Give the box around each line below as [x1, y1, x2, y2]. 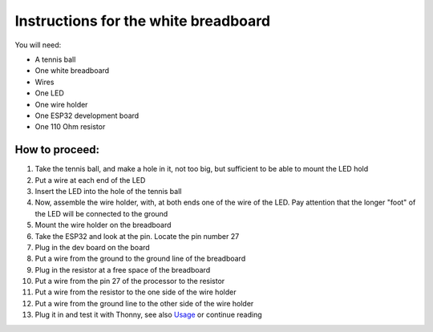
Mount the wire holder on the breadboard [34, 221, 172, 230]
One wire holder [34, 99, 88, 109]
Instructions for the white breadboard [14, 12, 271, 30]
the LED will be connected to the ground [34, 209, 168, 218]
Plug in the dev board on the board [34, 242, 150, 252]
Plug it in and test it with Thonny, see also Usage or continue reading [34, 310, 262, 320]
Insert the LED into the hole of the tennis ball [34, 186, 182, 196]
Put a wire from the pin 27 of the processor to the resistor [34, 277, 225, 286]
